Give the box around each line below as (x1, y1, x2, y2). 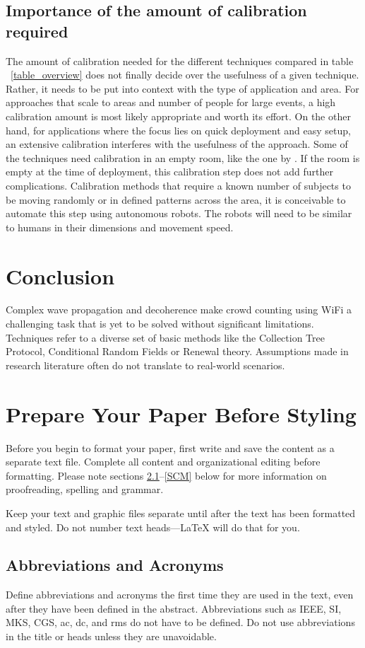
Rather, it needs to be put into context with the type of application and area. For (6, 81, 359, 96)
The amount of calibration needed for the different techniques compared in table (6, 53, 354, 68)
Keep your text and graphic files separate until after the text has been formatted (6, 505, 356, 520)
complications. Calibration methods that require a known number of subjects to (6, 178, 351, 192)
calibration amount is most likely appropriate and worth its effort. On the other (6, 108, 351, 123)
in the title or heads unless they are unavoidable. (6, 629, 217, 644)
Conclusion (6, 261, 115, 290)
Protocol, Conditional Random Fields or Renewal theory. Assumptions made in (6, 344, 349, 359)
